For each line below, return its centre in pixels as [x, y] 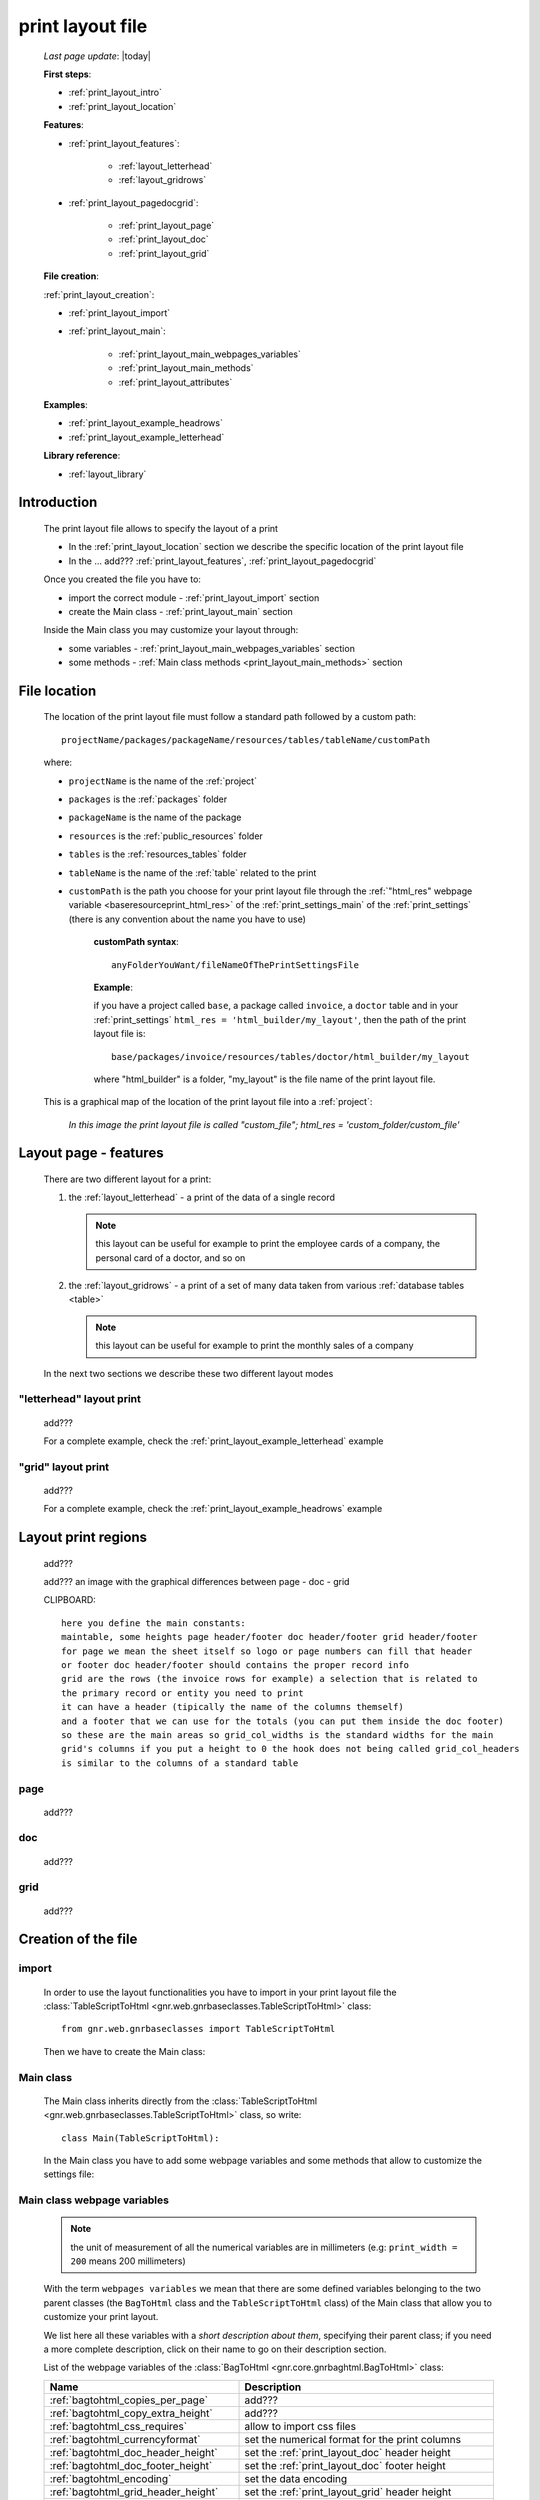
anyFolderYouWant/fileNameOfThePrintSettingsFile [235, 964]
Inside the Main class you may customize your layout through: [171, 630]
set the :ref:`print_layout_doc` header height [347, 2452]
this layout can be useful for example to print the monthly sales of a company [254, 1346]
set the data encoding [296, 2478]
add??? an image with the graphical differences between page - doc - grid [196, 1582]
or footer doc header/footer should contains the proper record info [235, 1665]
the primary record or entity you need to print [182, 1693]
